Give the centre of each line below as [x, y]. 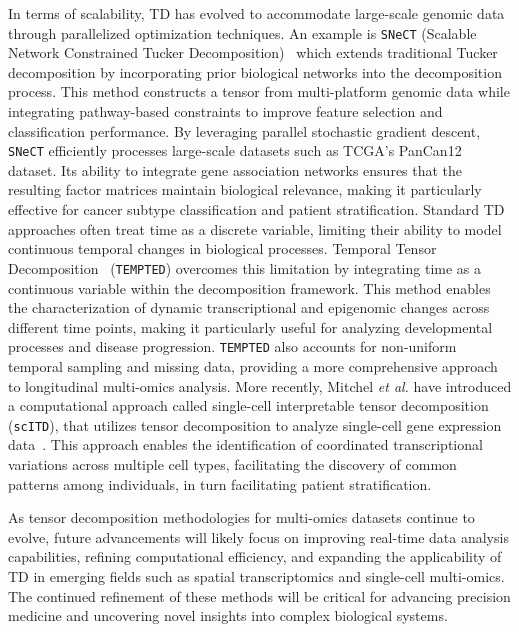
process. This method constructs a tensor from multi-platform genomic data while [259, 91]
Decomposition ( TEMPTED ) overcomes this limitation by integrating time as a [245, 267]
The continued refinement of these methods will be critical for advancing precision [259, 595]
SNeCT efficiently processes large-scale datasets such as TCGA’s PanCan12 [235, 150]
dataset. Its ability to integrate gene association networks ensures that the [235, 169]
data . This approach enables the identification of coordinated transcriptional [245, 444]
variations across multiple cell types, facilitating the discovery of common [232, 463]
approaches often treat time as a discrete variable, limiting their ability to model [255, 228]
